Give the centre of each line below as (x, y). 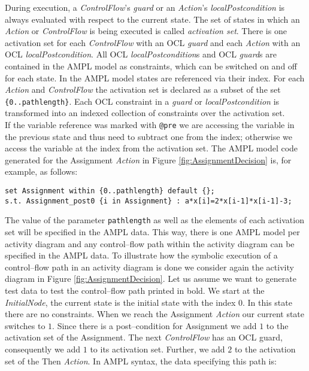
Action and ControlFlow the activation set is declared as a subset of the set (143, 89)
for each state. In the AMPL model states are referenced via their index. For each (155, 77)
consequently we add (43, 349)
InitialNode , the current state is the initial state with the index (120, 302)
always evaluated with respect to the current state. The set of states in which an (152, 19)
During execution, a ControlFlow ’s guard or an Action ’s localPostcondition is (145, 7)
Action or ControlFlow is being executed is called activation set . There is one (146, 31)
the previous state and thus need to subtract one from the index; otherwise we (149, 136)
